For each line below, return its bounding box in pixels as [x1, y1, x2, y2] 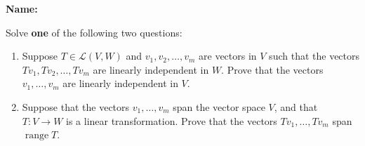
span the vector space [173, 99, 265, 114]
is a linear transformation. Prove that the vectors [66, 113, 277, 128]
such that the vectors [269, 48, 360, 63]
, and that [274, 99, 318, 114]
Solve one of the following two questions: [6, 25, 182, 39]
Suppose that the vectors [22, 99, 130, 114]
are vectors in [199, 48, 257, 63]
